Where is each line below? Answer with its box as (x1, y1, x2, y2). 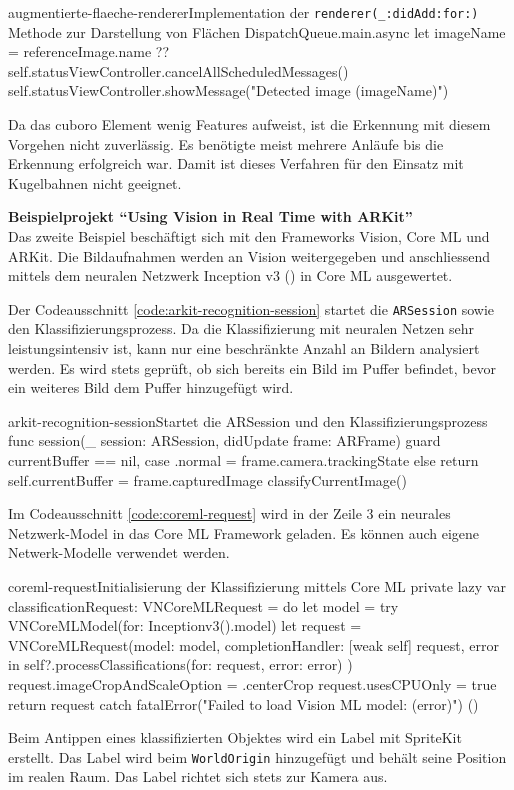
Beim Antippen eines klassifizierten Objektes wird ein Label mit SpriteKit (8, 727, 462, 748)
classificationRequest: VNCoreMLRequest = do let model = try (8, 595, 399, 616)
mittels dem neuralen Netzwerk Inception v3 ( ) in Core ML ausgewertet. (8, 265, 453, 286)
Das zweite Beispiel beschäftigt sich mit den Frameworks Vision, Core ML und (8, 226, 490, 246)
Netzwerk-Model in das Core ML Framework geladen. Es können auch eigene (8, 522, 480, 543)
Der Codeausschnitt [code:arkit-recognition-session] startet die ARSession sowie (8, 298, 495, 319)
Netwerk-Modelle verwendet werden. (8, 542, 230, 563)
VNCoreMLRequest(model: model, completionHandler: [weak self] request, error (8, 634, 499, 655)
